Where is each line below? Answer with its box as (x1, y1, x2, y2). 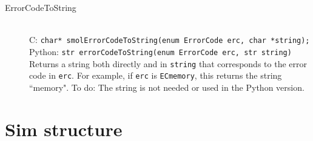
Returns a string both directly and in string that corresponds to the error (29, 57, 307, 70)
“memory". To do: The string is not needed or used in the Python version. (29, 80, 305, 93)
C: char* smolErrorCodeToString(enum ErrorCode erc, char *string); (29, 33, 310, 46)
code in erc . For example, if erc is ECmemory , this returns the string (29, 69, 282, 82)
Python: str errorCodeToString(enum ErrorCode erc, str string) (29, 45, 292, 57)
